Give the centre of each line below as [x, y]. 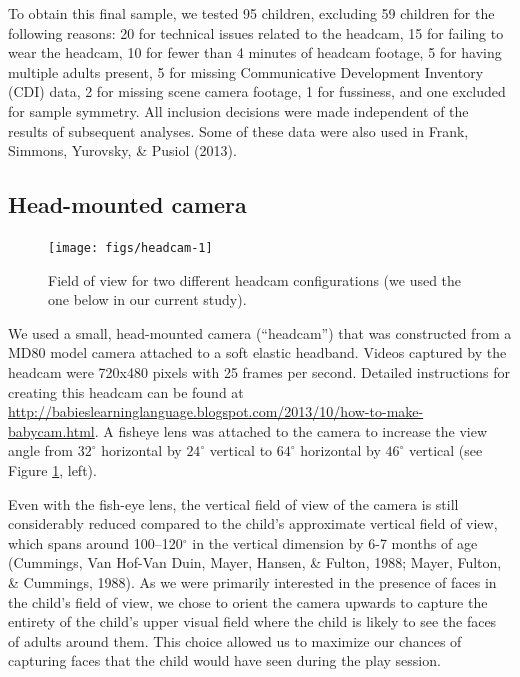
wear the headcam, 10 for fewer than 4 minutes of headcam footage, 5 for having [255, 52]
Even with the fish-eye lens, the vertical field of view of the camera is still [233, 503]
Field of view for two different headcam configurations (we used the [255, 279]
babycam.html [51, 430]
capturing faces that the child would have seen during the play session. [224, 660]
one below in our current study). [147, 299]
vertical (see [446, 450]
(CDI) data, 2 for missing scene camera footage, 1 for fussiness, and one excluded [257, 91]
